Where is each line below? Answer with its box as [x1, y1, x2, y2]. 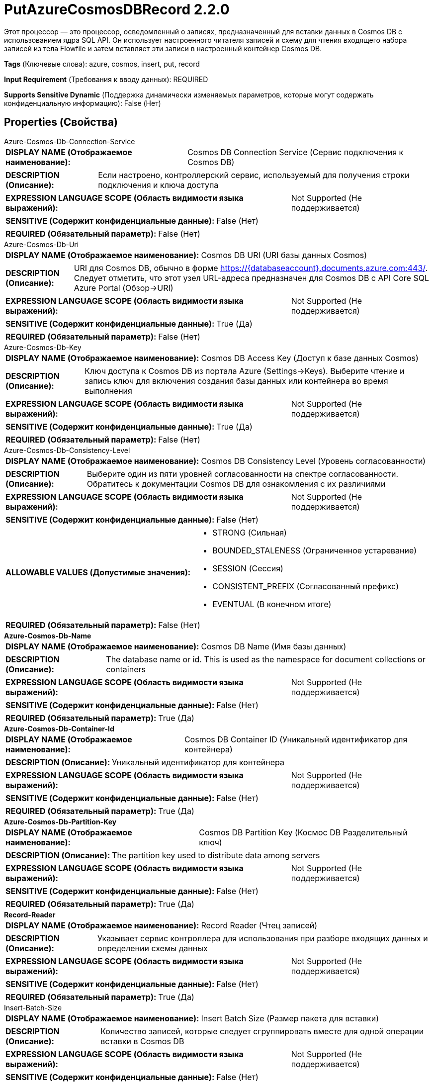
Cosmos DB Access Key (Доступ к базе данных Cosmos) [201, 353, 419, 363]
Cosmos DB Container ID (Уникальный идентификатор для [184, 734, 408, 744]
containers [106, 664, 146, 674]
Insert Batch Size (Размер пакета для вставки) [201, 1013, 379, 1023]
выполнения [85, 385, 132, 396]
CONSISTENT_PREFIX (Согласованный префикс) [212, 581, 399, 591]
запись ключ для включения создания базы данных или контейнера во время [85, 375, 388, 386]
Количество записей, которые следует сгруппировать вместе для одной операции [100, 1026, 424, 1036]
